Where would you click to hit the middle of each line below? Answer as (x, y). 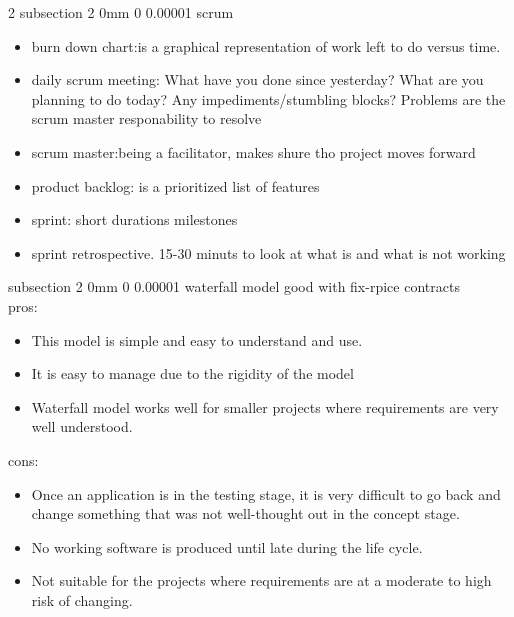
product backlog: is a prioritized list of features (175, 185)
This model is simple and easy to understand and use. (197, 339)
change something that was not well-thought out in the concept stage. (245, 513)
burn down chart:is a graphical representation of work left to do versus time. (266, 45)
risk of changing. (82, 599)
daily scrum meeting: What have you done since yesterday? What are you (257, 79)
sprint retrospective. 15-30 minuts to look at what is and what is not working (268, 252)
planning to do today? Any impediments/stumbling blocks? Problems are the (268, 98)
